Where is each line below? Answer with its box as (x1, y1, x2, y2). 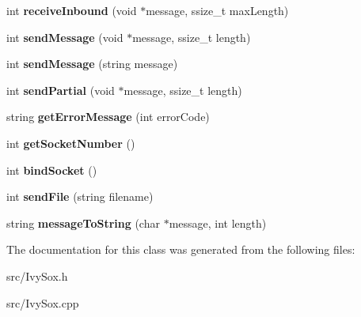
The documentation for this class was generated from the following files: (6, 241, 355, 258)
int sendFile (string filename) (6, 188, 154, 205)
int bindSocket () (6, 161, 97, 178)
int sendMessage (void (6, 28, 123, 45)
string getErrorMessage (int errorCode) (6, 108, 210, 125)
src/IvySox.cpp (6, 294, 79, 311)
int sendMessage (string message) (6, 55, 178, 72)
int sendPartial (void (6, 81, 115, 98)
